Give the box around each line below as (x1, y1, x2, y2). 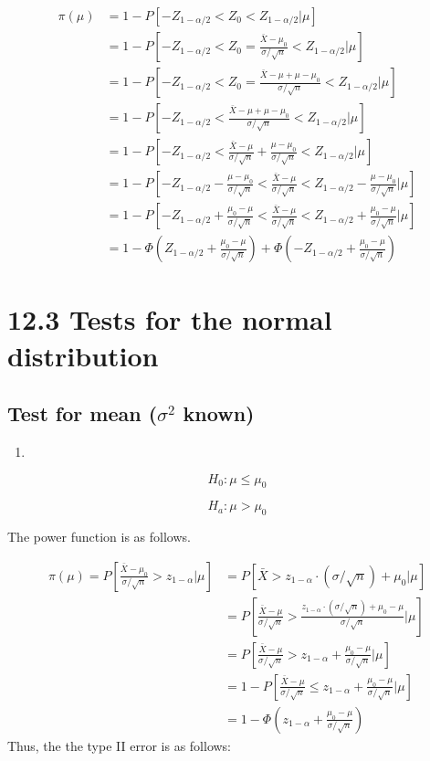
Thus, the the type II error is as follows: (7, 735, 232, 755)
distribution (7, 336, 159, 374)
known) (183, 399, 255, 428)
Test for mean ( (7, 399, 158, 428)
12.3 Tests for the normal (7, 301, 332, 338)
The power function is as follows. (7, 527, 191, 546)
